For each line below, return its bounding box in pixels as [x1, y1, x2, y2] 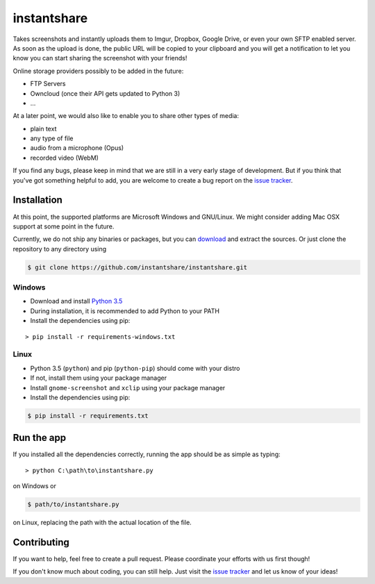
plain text [30, 124, 57, 133]
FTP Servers [30, 80, 66, 88]
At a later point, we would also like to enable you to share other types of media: [12, 112, 240, 120]
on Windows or [12, 482, 57, 490]
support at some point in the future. [12, 222, 115, 231]
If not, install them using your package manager [30, 374, 167, 382]
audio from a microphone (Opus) [30, 144, 124, 152]
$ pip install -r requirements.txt [27, 412, 149, 419]
